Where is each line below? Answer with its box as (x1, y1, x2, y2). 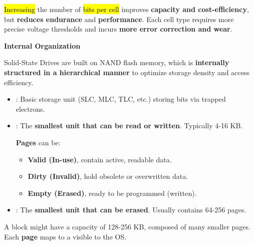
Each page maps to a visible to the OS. (4, 231, 127, 241)
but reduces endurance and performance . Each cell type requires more (4, 14, 234, 24)
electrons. (16, 103, 45, 114)
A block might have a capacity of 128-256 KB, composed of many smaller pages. (4, 221, 250, 231)
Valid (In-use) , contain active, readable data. (28, 154, 172, 164)
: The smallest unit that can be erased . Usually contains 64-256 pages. (16, 204, 246, 215)
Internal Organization (4, 40, 81, 51)
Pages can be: (16, 137, 61, 147)
